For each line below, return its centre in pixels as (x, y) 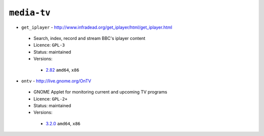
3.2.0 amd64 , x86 (63, 123)
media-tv (30, 13)
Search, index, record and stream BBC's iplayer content (89, 38)
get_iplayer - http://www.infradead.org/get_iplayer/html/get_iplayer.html (97, 27)
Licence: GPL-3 (49, 45)
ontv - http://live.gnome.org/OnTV (56, 81)
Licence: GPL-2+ (51, 99)
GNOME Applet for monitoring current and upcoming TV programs (100, 92)
